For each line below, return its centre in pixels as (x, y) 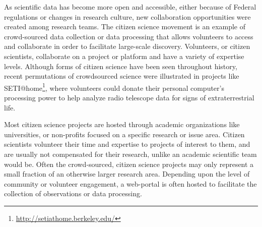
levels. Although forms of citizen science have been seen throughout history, (121, 66)
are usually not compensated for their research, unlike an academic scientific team (130, 154)
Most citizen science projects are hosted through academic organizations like (122, 124)
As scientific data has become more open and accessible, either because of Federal (130, 7)
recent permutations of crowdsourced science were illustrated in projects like (122, 76)
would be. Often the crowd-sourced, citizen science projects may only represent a (129, 164)
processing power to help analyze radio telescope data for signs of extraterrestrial (129, 97)
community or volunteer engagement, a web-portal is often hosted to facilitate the (130, 183)
